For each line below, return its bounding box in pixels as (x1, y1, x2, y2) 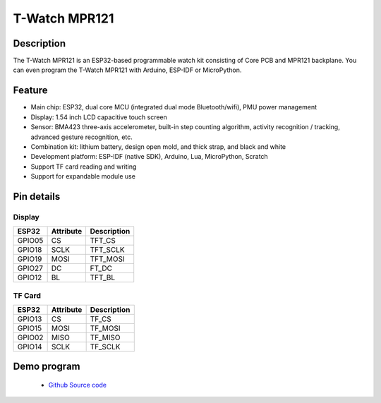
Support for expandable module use (30, 172, 135, 181)
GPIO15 (17, 323, 42, 333)
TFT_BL (90, 272, 116, 282)
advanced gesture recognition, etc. (30, 133, 133, 141)
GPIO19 (17, 254, 42, 264)
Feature (13, 85, 48, 97)
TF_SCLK (90, 342, 121, 351)
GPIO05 (17, 236, 44, 246)
